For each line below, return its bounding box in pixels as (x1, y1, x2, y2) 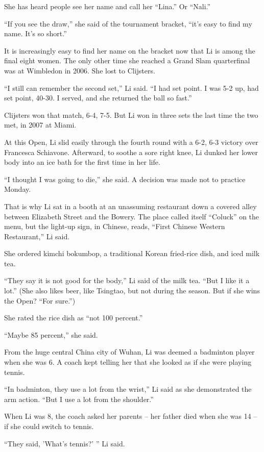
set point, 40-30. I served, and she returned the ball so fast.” (4, 92, 192, 103)
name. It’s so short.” (4, 28, 67, 39)
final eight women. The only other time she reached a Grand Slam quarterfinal (4, 55, 250, 66)
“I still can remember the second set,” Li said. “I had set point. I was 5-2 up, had (4, 82, 259, 93)
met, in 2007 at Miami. (4, 119, 77, 130)
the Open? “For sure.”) (4, 295, 76, 306)
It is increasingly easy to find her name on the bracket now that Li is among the (4, 45, 255, 56)
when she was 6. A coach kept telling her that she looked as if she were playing (4, 357, 252, 367)
